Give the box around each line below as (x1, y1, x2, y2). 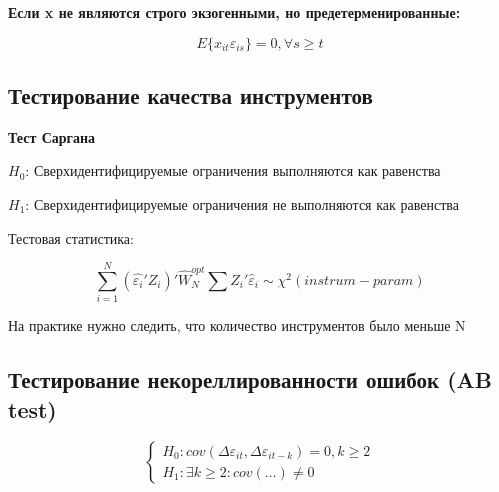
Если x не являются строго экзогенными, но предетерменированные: (8, 2, 461, 22)
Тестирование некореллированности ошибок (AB (8, 364, 492, 395)
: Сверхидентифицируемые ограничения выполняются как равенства (25, 160, 441, 181)
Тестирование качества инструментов (8, 79, 373, 110)
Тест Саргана (8, 126, 95, 147)
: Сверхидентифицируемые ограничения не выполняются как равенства (25, 193, 459, 214)
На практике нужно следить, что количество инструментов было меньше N (8, 315, 466, 336)
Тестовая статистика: (8, 227, 134, 248)
